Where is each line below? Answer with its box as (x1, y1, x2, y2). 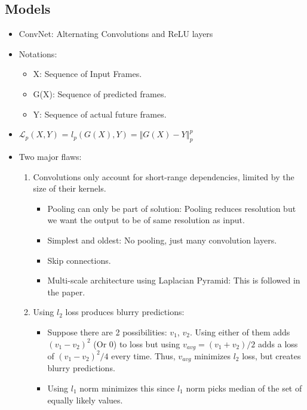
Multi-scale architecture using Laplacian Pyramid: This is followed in (47, 274, 300, 286)
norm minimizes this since (79, 382, 175, 394)
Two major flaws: (19, 150, 82, 162)
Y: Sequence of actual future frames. (33, 107, 167, 120)
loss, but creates (242, 349, 301, 362)
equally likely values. (47, 393, 123, 406)
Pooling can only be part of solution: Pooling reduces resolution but (47, 202, 296, 214)
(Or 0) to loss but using (93, 337, 180, 350)
